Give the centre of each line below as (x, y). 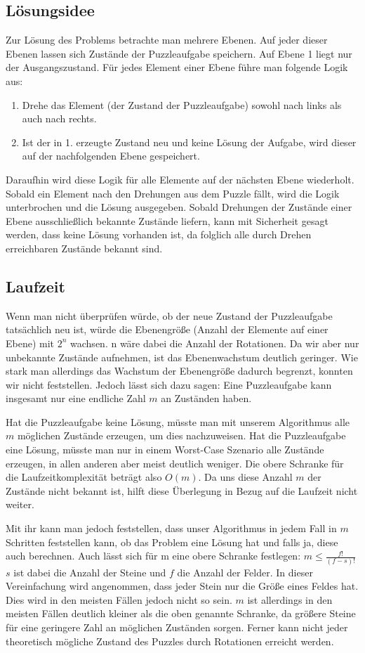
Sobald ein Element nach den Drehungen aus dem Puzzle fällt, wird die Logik (173, 193)
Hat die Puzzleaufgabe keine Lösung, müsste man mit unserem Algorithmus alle (178, 421)
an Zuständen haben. (206, 398)
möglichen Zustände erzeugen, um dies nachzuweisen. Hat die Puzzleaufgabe (181, 435)
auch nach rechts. (59, 118)
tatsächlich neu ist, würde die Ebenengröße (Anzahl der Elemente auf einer (167, 329)
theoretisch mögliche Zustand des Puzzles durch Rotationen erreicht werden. (170, 641)
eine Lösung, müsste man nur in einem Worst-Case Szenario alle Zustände (165, 450)
